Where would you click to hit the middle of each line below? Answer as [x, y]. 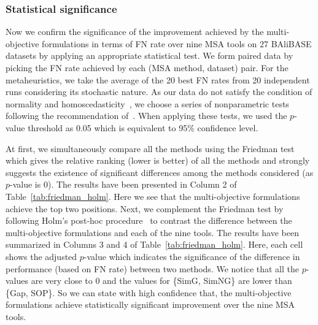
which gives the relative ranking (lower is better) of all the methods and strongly [158, 160]
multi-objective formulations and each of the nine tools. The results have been [152, 232]
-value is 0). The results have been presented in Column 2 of [123, 184]
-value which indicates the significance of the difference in [192, 256]
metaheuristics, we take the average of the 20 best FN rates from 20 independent [158, 79]
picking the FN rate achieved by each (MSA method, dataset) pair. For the [147, 67]
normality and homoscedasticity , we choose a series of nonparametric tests [147, 103]
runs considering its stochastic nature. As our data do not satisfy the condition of [159, 92]
